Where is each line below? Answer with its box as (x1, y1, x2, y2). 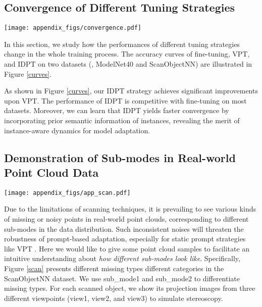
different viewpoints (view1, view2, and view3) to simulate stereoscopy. (4, 292, 223, 303)
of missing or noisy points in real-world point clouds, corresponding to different (4, 214, 249, 224)
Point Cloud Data (4, 164, 99, 180)
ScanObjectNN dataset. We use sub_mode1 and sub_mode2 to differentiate (4, 273, 240, 283)
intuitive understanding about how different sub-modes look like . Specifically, (4, 253, 240, 264)
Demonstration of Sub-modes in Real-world (4, 149, 236, 165)
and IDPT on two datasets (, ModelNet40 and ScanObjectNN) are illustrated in (4, 59, 252, 69)
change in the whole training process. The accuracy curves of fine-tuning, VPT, (4, 48, 250, 59)
